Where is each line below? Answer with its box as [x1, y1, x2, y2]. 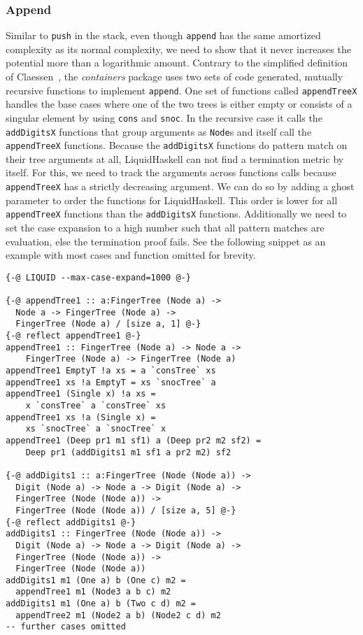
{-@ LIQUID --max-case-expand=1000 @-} [6, 272, 191, 283]
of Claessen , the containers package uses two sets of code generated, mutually [6, 69, 343, 84]
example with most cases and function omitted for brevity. [6, 248, 256, 262]
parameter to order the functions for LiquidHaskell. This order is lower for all [6, 192, 338, 207]
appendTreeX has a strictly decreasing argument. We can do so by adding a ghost [6, 179, 355, 194]
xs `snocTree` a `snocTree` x [25, 424, 166, 434]
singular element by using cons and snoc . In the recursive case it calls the [6, 110, 322, 124]
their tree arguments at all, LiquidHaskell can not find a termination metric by [6, 151, 344, 166]
